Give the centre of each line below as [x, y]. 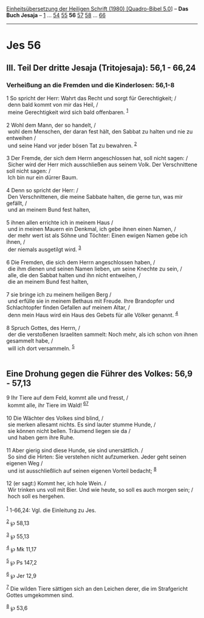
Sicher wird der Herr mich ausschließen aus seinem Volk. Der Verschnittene [102, 165]
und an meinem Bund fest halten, [49, 210]
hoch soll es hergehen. [36, 496]
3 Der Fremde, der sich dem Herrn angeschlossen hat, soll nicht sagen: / [97, 158]
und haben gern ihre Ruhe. [41, 437]
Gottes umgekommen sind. [40, 595]
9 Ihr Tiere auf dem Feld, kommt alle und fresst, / [67, 397]
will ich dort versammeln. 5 [41, 348]
